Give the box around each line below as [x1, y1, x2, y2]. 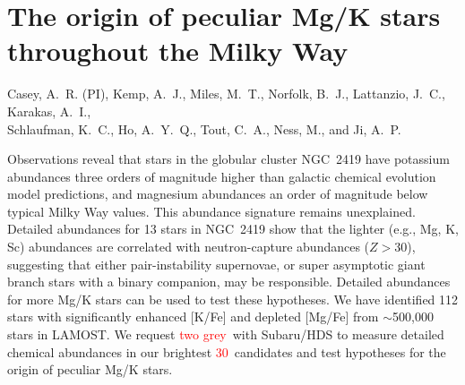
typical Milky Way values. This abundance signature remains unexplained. [7, 201, 416, 220]
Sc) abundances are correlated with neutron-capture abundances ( [7, 237, 370, 256]
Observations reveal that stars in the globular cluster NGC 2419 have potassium [7, 150, 450, 168]
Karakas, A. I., [7, 101, 91, 120]
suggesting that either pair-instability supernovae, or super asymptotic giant [7, 254, 426, 273]
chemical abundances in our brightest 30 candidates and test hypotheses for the [7, 342, 446, 361]
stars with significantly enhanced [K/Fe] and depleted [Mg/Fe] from [7, 307, 379, 326]
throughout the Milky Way [7, 32, 349, 69]
